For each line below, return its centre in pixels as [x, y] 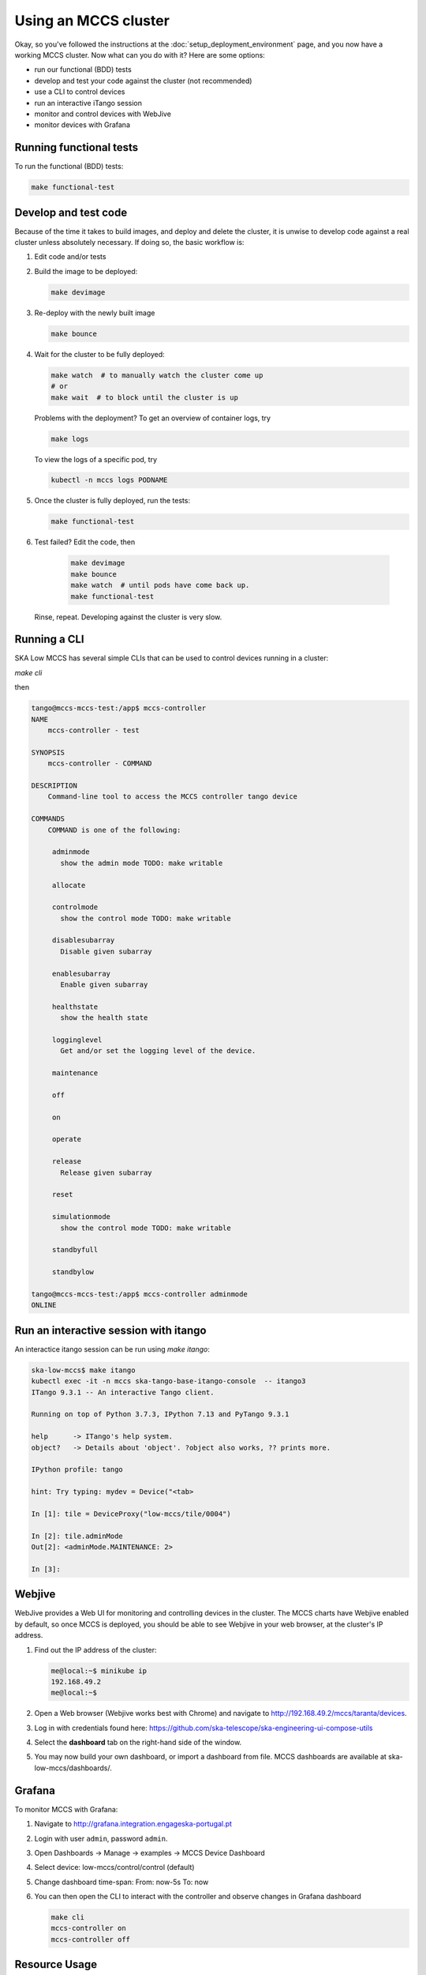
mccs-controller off [90, 1939]
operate [67, 1139]
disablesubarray [83, 940]
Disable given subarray [106, 951]
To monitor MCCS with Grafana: [66, 1809]
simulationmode [81, 1217]
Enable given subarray [104, 985]
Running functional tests [77, 147]
